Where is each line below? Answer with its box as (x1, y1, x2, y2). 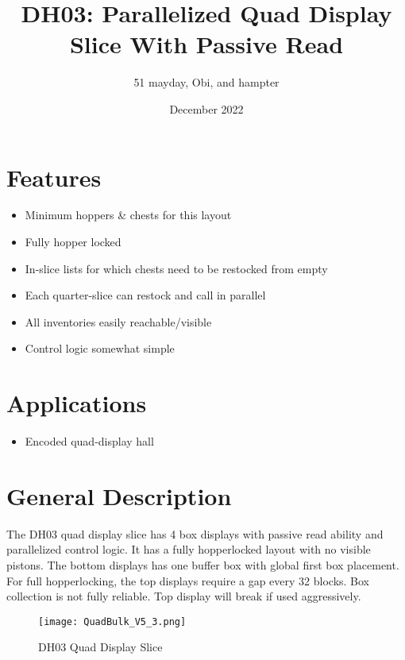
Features (6, 160, 102, 193)
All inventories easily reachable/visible (25, 313, 212, 330)
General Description (6, 479, 232, 511)
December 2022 (169, 100, 244, 117)
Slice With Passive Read (69, 28, 344, 60)
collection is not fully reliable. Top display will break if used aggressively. (6, 588, 361, 604)
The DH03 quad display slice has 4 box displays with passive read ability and (6, 525, 384, 542)
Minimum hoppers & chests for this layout (25, 206, 232, 223)
